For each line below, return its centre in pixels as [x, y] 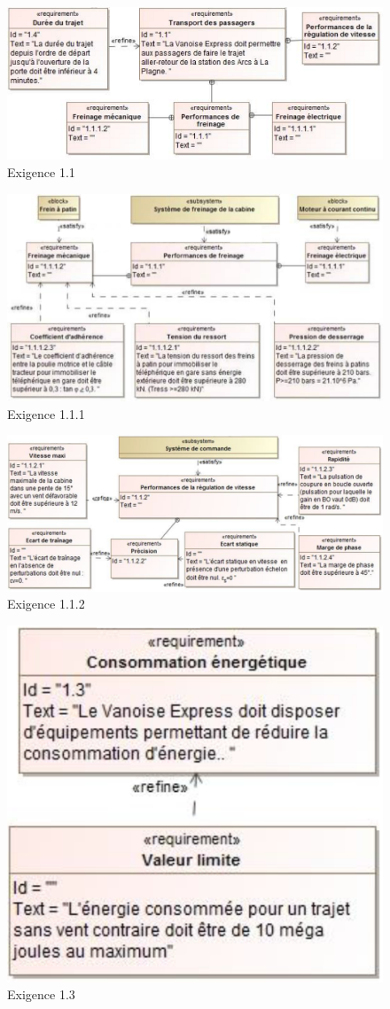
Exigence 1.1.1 [46, 413]
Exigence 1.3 [41, 994]
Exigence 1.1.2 [46, 604]
